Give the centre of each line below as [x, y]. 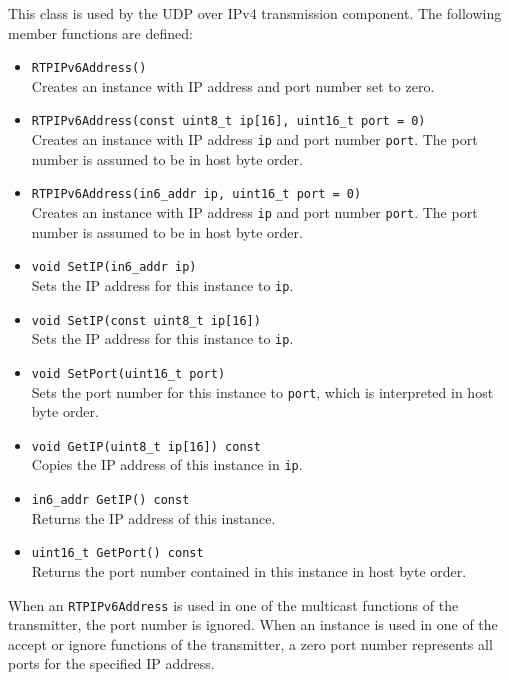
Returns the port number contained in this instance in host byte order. [249, 571]
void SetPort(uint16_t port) [128, 373]
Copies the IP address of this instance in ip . [167, 464]
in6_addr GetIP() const [110, 500]
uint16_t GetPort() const [117, 553]
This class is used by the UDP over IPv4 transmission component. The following [255, 13]
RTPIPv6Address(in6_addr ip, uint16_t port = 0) [196, 194]
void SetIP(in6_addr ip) [114, 267]
